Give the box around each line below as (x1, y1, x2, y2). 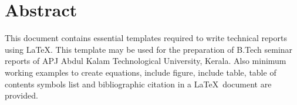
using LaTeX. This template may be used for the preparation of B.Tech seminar (5, 43, 293, 55)
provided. (5, 89, 38, 101)
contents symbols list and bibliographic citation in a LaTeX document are (5, 77, 272, 90)
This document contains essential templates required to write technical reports (5, 32, 287, 44)
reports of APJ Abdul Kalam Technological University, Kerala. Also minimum (5, 55, 286, 67)
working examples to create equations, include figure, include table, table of (5, 66, 276, 78)
